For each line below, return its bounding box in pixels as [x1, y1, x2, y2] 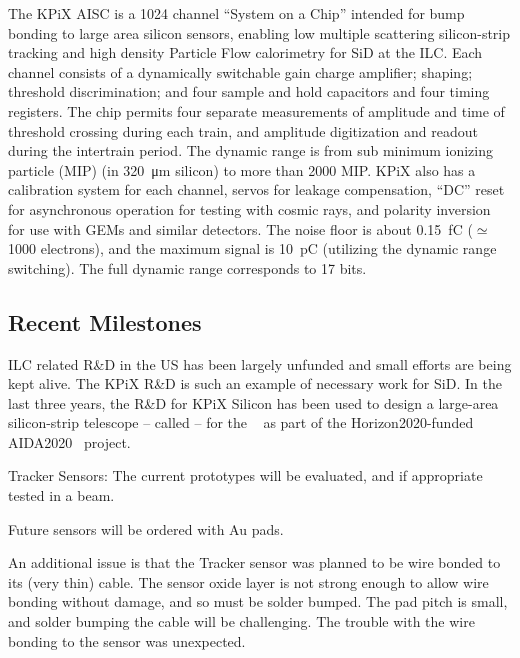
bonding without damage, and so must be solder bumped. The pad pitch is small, [8, 591, 508, 612]
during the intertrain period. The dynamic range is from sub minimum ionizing [8, 140, 494, 161]
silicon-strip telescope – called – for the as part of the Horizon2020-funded [8, 412, 474, 433]
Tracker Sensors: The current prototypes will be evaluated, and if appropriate [8, 465, 483, 486]
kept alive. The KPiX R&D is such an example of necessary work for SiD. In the [8, 373, 502, 394]
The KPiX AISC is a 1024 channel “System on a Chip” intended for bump [8, 3, 465, 23]
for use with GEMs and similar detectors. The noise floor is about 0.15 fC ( [8, 218, 473, 239]
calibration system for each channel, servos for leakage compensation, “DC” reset [8, 179, 505, 200]
